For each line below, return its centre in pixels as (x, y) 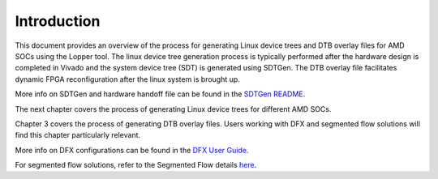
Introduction (58, 21)
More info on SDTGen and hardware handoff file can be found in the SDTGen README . (160, 94)
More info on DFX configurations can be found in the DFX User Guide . (132, 150)
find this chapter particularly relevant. (78, 135)
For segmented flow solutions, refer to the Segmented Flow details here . (136, 165)
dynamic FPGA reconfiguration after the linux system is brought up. (128, 79)
